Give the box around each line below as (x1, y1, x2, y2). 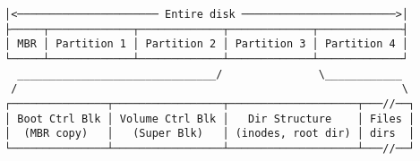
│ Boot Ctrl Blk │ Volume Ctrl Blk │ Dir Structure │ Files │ (4, 112, 416, 125)
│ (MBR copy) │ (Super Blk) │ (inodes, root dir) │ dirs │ (4, 127, 416, 140)
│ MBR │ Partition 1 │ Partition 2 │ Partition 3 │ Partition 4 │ (4, 38, 409, 51)
